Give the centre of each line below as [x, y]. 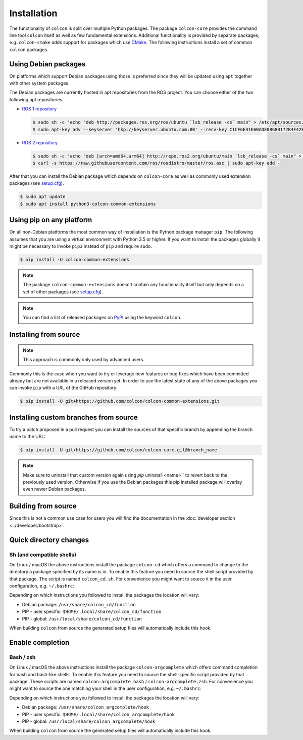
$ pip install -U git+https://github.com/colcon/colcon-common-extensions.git [120, 401]
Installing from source [45, 335]
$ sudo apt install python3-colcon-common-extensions [88, 204]
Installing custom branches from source [74, 417]
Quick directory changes [49, 540]
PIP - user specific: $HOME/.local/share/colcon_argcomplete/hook [98, 714]
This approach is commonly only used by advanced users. [84, 360]
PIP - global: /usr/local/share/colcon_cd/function [82, 618]
